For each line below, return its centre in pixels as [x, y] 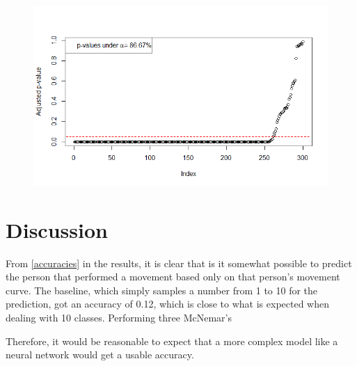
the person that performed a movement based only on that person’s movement [173, 277]
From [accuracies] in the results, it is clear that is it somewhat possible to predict [179, 263]
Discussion [57, 229]
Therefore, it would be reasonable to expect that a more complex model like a [172, 341]
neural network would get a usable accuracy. [100, 355]
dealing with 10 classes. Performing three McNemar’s [119, 317]
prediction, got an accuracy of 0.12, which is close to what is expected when [167, 304]
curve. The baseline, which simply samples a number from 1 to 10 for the [162, 290]
